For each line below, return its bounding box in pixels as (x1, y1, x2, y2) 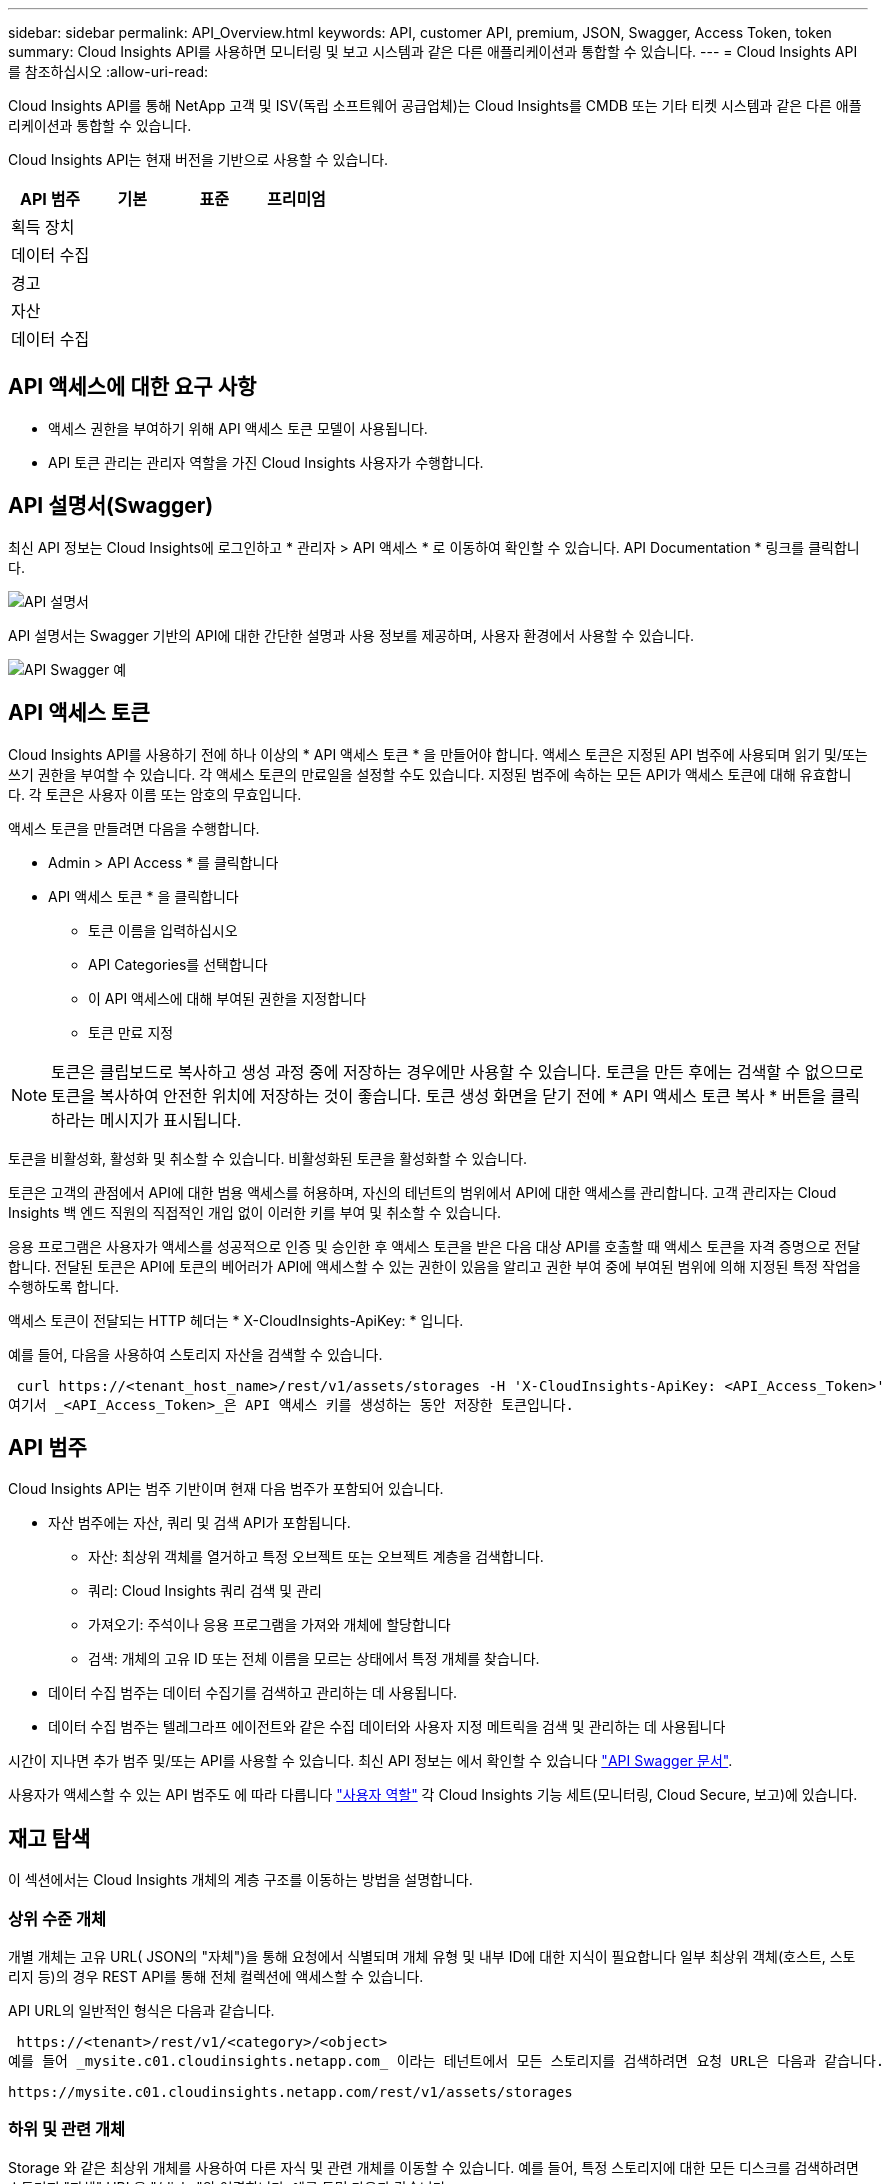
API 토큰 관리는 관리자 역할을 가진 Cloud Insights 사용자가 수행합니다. (48, 453, 484, 471)
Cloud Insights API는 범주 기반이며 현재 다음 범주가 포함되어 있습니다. (8, 1480, 444, 1498)
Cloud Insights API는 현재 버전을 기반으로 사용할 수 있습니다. (8, 151, 389, 168)
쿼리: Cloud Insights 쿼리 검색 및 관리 (88, 1582, 322, 1600)
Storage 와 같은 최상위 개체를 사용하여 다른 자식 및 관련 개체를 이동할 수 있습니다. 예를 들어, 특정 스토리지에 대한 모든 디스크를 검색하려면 (8, 2158, 859, 2176)
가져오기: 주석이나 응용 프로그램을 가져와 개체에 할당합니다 (88, 1616, 451, 1634)
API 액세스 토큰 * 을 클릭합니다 (48, 887, 239, 905)
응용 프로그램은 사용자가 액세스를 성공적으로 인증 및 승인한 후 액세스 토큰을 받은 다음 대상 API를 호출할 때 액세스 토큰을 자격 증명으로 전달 (8, 1237, 861, 1255)
